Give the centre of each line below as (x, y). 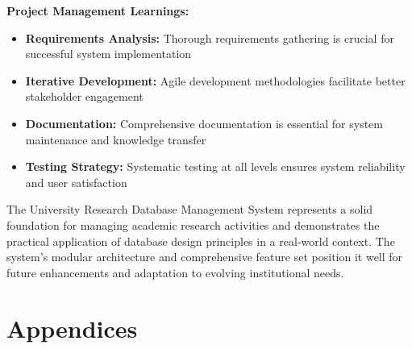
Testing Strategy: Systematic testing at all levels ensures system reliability (215, 166)
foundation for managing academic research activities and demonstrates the (193, 224)
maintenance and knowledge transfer (116, 139)
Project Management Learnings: (98, 10)
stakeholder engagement (84, 96)
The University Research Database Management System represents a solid (190, 209)
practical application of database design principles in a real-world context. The (201, 241)
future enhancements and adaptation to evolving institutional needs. (175, 272)
